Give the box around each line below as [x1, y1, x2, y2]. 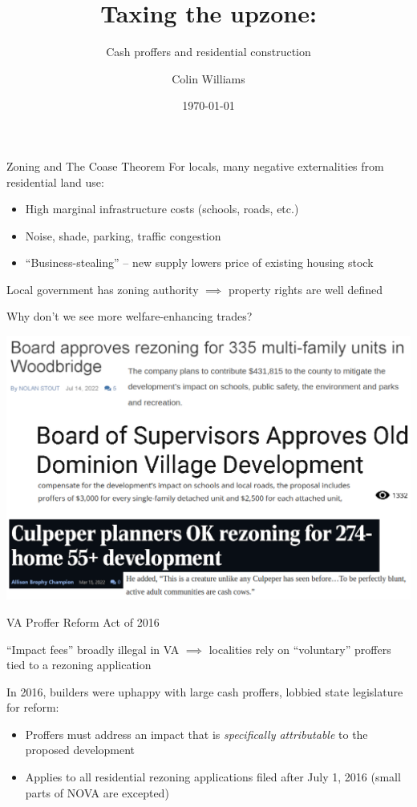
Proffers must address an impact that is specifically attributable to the [25, 725, 368, 742]
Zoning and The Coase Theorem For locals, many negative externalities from [6, 157, 384, 174]
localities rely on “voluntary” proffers [208, 640, 391, 657]
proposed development [25, 741, 136, 758]
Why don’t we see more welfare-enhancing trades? [6, 308, 253, 325]
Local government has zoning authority [6, 280, 199, 297]
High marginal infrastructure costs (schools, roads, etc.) [25, 200, 299, 217]
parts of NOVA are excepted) [25, 784, 169, 801]
